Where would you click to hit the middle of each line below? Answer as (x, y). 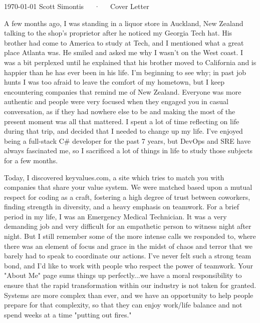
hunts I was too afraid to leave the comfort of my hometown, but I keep (114, 82)
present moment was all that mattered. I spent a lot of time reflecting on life (122, 121)
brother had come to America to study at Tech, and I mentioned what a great (124, 42)
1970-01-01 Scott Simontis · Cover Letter (77, 6)
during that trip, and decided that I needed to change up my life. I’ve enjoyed (123, 131)
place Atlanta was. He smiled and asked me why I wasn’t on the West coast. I (124, 52)
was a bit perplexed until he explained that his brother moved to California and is (130, 62)
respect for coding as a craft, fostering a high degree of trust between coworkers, (127, 197)
